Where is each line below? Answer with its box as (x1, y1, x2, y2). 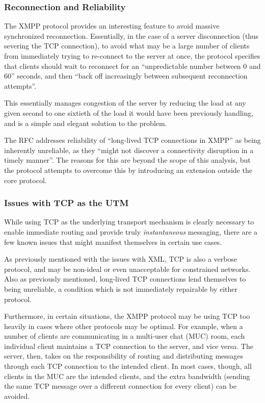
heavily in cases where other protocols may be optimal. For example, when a (4, 320, 243, 331)
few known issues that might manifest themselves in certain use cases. (4, 236, 222, 247)
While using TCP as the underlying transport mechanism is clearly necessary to (4, 216, 254, 227)
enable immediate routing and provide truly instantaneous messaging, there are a (4, 226, 258, 237)
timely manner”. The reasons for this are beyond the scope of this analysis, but (4, 155, 251, 165)
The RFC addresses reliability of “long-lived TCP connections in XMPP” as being (4, 135, 261, 145)
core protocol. (4, 174, 47, 185)
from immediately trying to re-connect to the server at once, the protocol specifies (4, 51, 260, 61)
